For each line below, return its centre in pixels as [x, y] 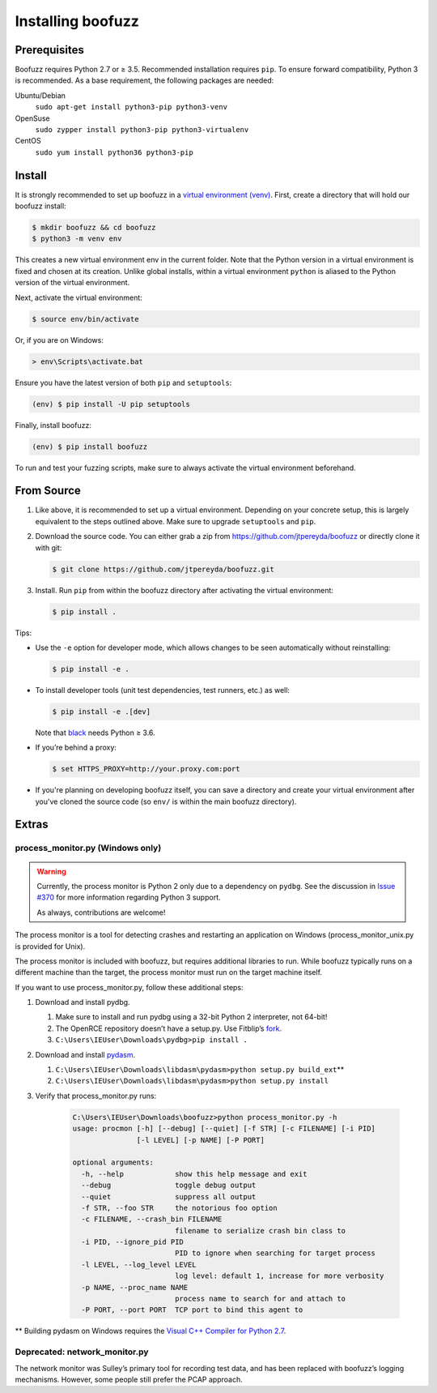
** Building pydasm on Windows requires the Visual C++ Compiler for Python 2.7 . [151, 1331]
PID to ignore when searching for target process [275, 1253]
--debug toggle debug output [169, 1186]
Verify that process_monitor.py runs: [96, 1096]
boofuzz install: [40, 206]
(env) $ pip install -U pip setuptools [111, 404]
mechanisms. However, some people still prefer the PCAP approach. [129, 1379]
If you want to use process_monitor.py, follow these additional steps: [129, 987]
